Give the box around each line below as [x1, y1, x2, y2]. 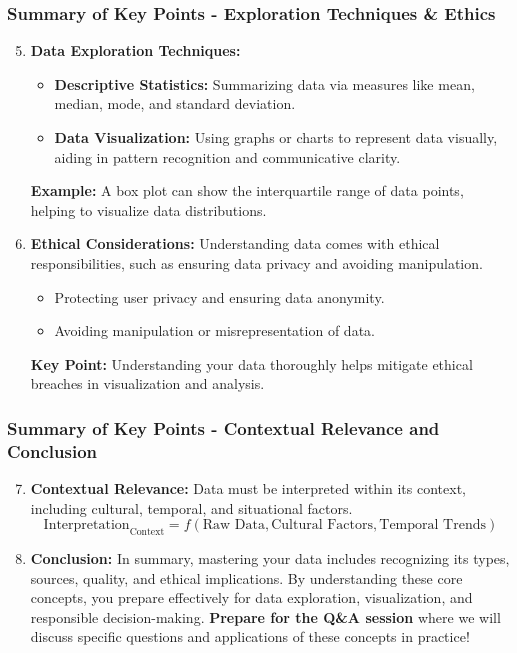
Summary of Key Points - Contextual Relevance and [7, 415, 440, 440]
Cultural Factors [271, 518, 374, 533]
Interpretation [43, 518, 130, 533]
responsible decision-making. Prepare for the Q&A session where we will [30, 606, 501, 627]
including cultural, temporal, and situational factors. [30, 497, 353, 518]
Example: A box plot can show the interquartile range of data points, [30, 180, 464, 201]
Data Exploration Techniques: [30, 40, 241, 61]
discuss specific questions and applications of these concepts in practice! [30, 626, 470, 647]
